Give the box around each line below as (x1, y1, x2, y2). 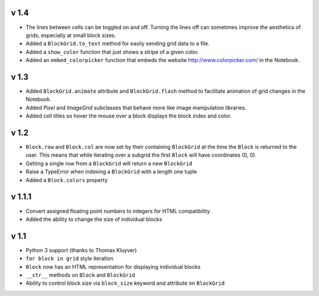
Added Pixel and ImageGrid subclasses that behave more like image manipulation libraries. (25, 104, 247, 111)
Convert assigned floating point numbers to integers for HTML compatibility (25, 207, 210, 214)
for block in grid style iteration (25, 255, 113, 262)
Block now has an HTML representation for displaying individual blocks (25, 263, 201, 270)
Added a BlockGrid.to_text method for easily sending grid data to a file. (25, 40, 210, 47)
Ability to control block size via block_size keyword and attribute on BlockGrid (25, 279, 225, 287)
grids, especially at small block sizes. (25, 31, 116, 38)
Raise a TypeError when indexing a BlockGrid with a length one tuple (25, 168, 197, 175)
